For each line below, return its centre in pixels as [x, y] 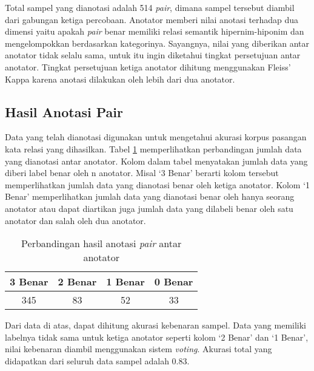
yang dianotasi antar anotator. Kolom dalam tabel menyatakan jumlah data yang [156, 161]
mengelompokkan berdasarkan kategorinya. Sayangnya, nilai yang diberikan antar [157, 43]
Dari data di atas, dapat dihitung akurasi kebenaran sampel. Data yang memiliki [156, 325]
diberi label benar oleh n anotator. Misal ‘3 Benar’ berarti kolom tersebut [142, 173]
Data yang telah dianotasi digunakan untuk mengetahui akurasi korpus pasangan [156, 137]
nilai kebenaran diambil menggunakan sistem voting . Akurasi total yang [139, 349]
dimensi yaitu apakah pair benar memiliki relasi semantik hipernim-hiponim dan [155, 31]
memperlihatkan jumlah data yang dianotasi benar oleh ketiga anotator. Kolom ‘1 [158, 184]
